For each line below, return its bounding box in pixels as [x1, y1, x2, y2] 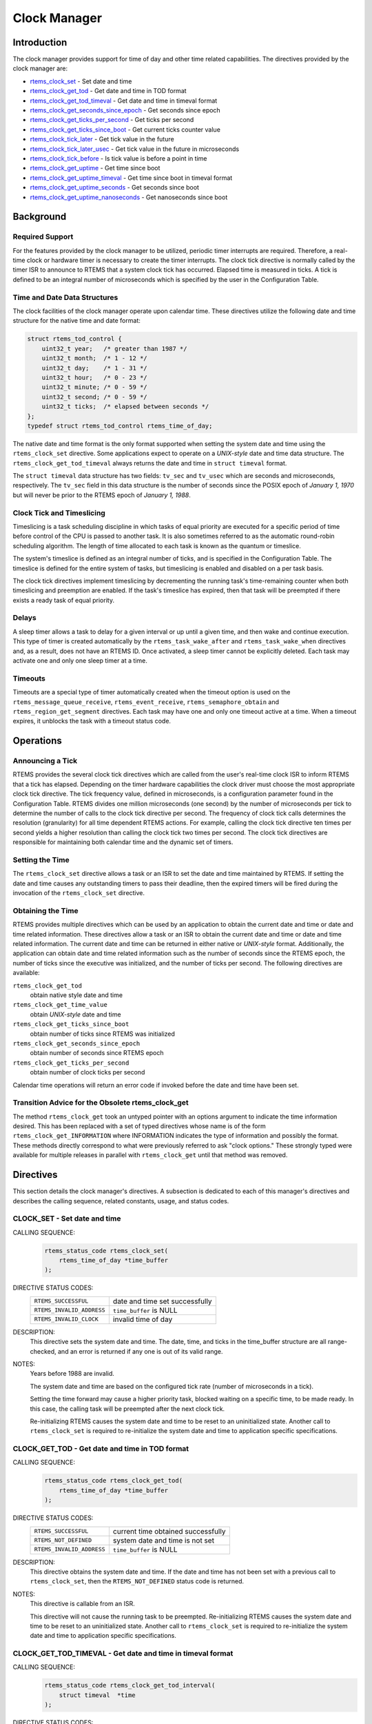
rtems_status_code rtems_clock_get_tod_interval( [44, 1681, 216, 1690]
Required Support [12, 232, 74, 241]
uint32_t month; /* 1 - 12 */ [41, 354, 147, 362]
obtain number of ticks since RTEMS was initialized [30, 1030, 176, 1038]
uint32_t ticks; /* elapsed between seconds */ [41, 403, 209, 410]
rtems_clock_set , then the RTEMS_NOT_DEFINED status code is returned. [30, 1577, 245, 1585]
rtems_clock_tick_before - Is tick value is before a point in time [30, 154, 207, 162]
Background [12, 211, 67, 223]
